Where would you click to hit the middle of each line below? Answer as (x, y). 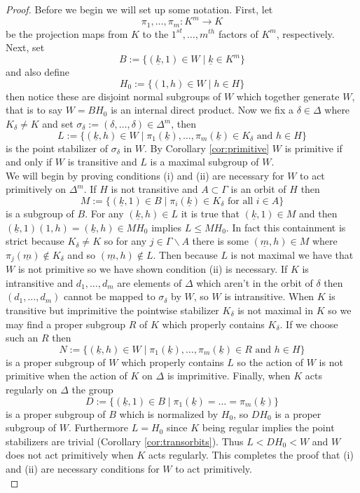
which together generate (288, 96)
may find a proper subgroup (65, 324)
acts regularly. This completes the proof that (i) (251, 455)
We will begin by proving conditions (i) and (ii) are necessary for (145, 175)
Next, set (25, 47)
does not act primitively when (70, 455)
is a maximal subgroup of (205, 162)
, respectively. (305, 33)
